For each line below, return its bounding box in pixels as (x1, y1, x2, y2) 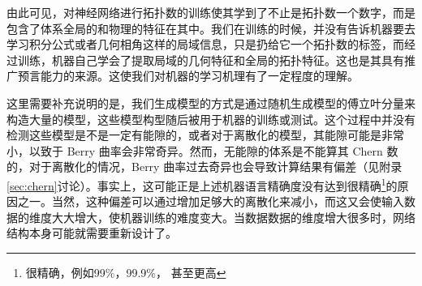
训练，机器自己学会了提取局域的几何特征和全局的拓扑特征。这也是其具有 (17, 51, 404, 68)
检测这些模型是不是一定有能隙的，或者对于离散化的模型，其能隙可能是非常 (6, 126, 404, 143)
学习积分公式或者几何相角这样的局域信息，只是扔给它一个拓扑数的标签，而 (6, 36, 404, 53)
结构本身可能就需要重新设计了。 (6, 224, 177, 241)
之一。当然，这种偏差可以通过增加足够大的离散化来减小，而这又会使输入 (17, 193, 404, 210)
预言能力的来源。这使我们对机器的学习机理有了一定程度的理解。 (17, 67, 359, 84)
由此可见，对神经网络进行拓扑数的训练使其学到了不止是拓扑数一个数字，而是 (6, 4, 416, 20)
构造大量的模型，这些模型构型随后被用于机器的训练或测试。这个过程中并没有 (6, 110, 416, 127)
